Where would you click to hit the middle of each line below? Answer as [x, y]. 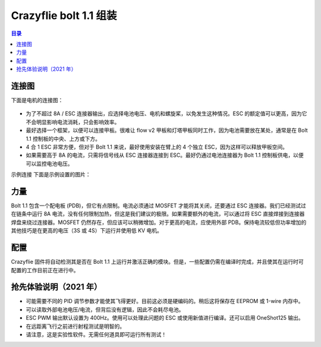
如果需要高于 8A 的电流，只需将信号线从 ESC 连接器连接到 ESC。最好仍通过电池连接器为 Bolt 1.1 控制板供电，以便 [165, 155]
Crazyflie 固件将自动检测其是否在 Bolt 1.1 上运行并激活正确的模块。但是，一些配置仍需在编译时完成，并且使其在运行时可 [157, 262]
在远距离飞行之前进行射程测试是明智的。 [75, 326]
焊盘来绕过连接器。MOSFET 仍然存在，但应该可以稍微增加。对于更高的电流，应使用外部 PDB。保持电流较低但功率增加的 [159, 222]
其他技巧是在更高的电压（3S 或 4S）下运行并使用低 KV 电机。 [87, 231]
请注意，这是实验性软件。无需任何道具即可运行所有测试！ [96, 334]
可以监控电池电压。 [49, 163]
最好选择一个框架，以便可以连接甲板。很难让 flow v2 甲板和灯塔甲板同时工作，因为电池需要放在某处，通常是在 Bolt [167, 130]
